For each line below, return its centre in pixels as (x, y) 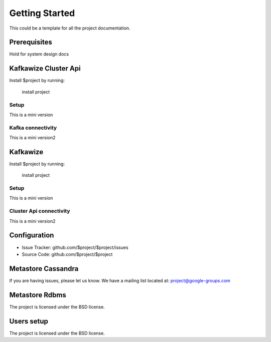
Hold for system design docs (39, 54)
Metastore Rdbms (38, 295)
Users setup (29, 321)
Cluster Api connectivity (40, 211)
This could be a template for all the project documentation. (70, 28)
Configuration (32, 235)
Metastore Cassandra (44, 269)
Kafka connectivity (33, 128)
